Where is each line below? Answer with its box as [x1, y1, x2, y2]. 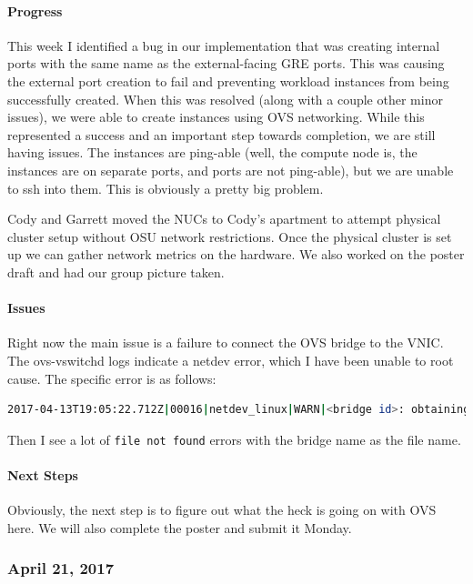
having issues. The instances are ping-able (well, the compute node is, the [7, 143, 418, 162]
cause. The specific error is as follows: [7, 368, 216, 388]
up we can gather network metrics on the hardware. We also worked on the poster [7, 245, 465, 264]
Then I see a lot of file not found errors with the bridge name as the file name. [7, 429, 461, 448]
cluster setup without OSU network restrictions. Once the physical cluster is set [7, 227, 452, 246]
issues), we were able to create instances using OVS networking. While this [7, 107, 425, 126]
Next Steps [7, 465, 78, 484]
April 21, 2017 [7, 557, 115, 579]
